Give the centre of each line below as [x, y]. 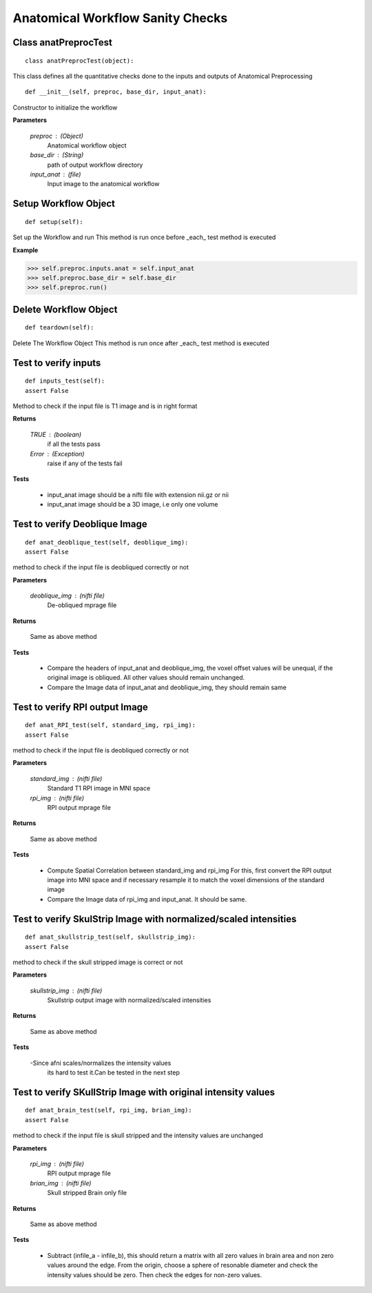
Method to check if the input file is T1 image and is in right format [105, 406]
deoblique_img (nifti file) [67, 595]
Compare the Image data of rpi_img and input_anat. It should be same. [147, 899]
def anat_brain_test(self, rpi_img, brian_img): [108, 1110]
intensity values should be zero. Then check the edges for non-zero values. [155, 1274]
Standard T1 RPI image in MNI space [99, 788]
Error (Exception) [57, 454]
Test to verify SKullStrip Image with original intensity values [144, 1092]
